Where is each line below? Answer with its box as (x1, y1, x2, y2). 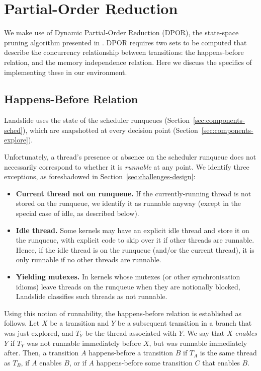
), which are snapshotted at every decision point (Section (23, 124, 198, 135)
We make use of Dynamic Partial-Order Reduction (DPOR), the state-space (4, 27, 239, 38)
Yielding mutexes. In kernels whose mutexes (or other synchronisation (16, 271, 240, 282)
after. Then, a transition (4, 347, 79, 358)
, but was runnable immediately (149, 337, 247, 348)
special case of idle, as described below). (16, 208, 139, 218)
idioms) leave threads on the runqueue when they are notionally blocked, (16, 281, 240, 291)
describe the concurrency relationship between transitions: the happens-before (4, 47, 244, 57)
